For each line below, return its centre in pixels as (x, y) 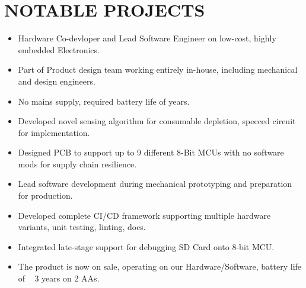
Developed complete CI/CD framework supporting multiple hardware (144, 215)
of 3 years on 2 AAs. (59, 278)
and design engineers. (57, 81)
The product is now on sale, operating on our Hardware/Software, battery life (160, 266)
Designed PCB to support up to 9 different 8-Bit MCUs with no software (151, 152)
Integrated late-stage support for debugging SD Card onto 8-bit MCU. (146, 246)
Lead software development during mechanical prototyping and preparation (155, 184)
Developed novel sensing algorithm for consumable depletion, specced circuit (157, 121)
